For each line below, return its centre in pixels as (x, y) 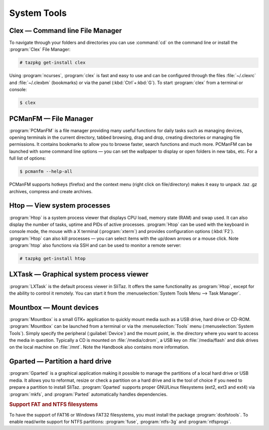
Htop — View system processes (60, 206)
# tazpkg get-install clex (53, 63)
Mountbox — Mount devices (54, 307)
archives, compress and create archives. (51, 191)
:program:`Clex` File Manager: (40, 49)
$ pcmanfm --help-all (46, 171)
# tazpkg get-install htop (53, 259)
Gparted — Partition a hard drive (60, 362)
